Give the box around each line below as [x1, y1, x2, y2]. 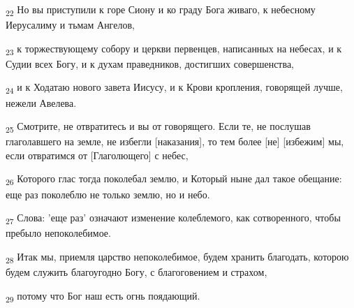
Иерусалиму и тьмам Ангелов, [6, 17, 135, 32]
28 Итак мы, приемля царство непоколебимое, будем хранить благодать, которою [6, 249, 349, 265]
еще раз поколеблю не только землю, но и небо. [6, 186, 210, 201]
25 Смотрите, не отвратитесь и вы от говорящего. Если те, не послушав [6, 119, 311, 135]
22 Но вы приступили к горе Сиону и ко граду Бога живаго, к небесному [6, 2, 316, 18]
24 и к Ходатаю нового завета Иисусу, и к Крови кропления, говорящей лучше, [6, 80, 343, 96]
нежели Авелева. [6, 95, 77, 110]
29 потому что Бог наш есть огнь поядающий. [6, 288, 200, 305]
